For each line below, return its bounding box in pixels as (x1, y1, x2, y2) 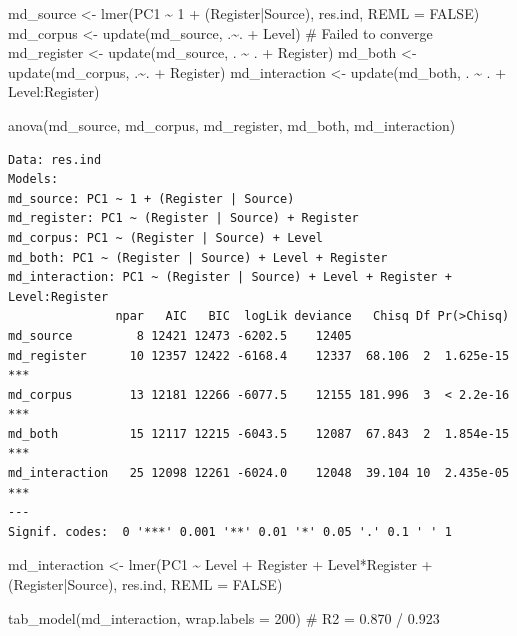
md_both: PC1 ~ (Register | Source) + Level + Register (8, 250, 388, 265)
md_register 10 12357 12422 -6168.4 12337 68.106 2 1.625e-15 (8, 348, 510, 363)
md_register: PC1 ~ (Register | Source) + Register (8, 211, 359, 226)
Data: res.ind (8, 152, 102, 167)
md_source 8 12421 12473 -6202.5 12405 (8, 328, 352, 343)
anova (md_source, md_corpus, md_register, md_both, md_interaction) (8, 114, 456, 135)
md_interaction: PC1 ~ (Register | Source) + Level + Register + (8, 270, 452, 285)
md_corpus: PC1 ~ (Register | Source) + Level (8, 230, 323, 245)
